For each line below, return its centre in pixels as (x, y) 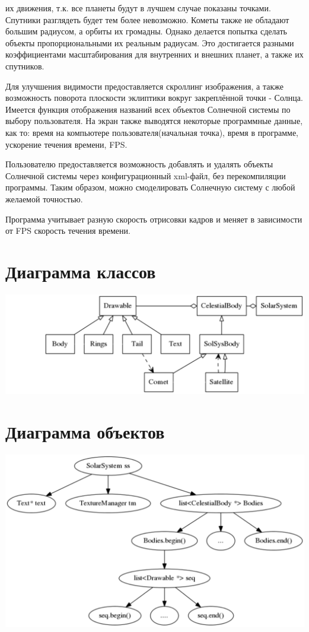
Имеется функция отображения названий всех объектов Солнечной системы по (148, 109)
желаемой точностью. (44, 199)
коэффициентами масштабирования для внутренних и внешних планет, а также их (154, 54)
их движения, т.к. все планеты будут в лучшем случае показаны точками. (138, 8)
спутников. (25, 66)
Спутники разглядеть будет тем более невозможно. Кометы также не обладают (147, 19)
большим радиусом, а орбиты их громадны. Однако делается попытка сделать (146, 31)
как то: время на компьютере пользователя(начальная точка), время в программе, (152, 132)
